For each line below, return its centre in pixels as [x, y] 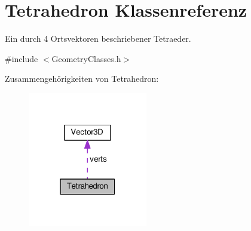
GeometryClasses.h [86, 58]
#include [22, 58]
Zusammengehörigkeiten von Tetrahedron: [82, 78]
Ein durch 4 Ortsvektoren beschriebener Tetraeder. [98, 38]
